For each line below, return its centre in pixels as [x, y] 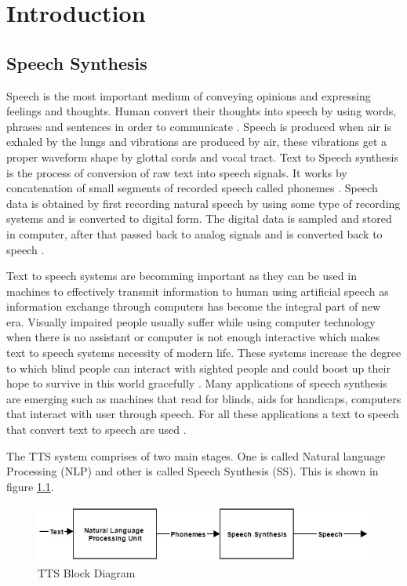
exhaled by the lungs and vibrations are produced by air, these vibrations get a [197, 142]
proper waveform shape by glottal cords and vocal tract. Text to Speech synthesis [202, 157]
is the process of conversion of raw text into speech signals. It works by [177, 172]
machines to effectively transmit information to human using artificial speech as [198, 291]
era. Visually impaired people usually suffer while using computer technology [191, 321]
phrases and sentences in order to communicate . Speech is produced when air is [199, 126]
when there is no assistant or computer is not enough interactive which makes [193, 337]
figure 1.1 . [30, 486]
